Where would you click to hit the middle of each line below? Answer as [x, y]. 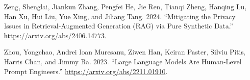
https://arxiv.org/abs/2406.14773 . [55, 35]
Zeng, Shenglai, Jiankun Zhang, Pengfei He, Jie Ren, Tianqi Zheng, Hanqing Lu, [125, 6]
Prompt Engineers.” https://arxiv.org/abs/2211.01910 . [86, 71]
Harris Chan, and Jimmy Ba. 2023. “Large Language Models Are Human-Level [123, 61]
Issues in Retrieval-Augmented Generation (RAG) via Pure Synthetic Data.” [119, 26]
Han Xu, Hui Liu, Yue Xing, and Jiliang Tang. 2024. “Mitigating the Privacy [120, 16]
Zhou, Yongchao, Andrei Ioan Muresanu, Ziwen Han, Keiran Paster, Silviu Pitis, [125, 52]
